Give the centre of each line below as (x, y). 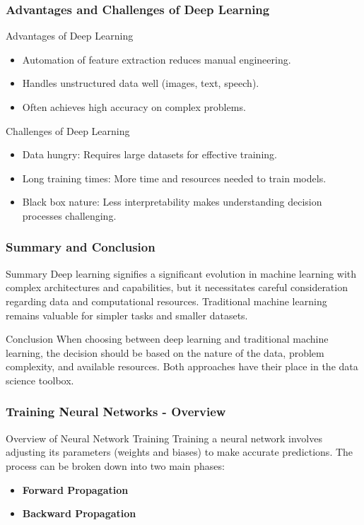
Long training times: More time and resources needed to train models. (174, 178)
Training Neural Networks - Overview (116, 412)
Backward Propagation (79, 513)
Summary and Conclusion (81, 247)
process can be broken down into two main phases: (115, 465)
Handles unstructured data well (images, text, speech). (141, 83)
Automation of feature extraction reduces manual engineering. (157, 59)
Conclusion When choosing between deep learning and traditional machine (167, 339)
